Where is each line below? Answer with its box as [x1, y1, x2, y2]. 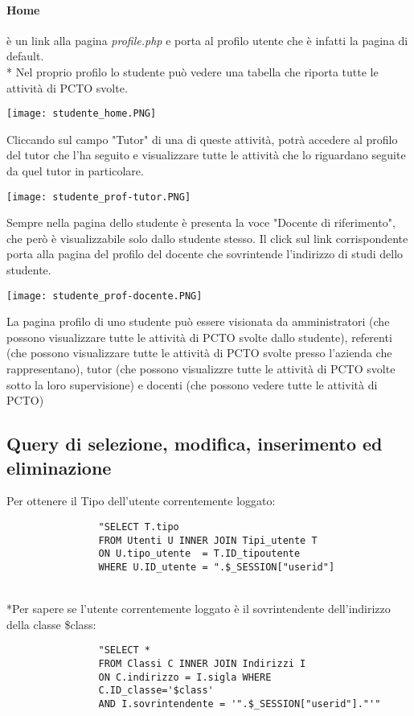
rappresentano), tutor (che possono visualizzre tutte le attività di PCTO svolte [6, 360, 396, 377]
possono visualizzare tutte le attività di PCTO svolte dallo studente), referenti [6, 328, 392, 345]
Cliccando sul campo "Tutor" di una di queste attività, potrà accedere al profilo [6, 130, 398, 147]
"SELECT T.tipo [98, 521, 179, 533]
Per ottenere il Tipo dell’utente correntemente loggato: [6, 492, 276, 509]
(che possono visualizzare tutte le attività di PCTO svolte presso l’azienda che [6, 344, 392, 361]
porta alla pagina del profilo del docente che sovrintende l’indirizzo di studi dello [6, 245, 404, 262]
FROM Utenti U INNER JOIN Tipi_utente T [98, 534, 318, 546]
